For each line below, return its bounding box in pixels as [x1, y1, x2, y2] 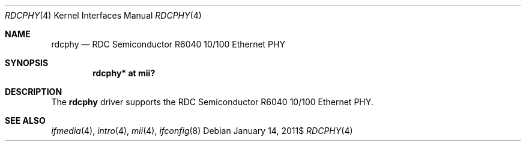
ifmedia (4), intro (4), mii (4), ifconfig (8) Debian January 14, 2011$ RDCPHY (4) [51, 126, 353, 136]
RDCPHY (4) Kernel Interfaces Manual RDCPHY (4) [5, 10, 202, 20]
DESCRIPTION [5, 87, 62, 97]
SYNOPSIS [5, 58, 49, 68]
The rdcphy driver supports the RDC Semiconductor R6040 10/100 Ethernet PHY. [51, 97, 373, 107]
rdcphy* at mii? [92, 68, 156, 78]
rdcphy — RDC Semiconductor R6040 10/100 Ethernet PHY [51, 39, 285, 49]
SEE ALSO [5, 115, 46, 126]
